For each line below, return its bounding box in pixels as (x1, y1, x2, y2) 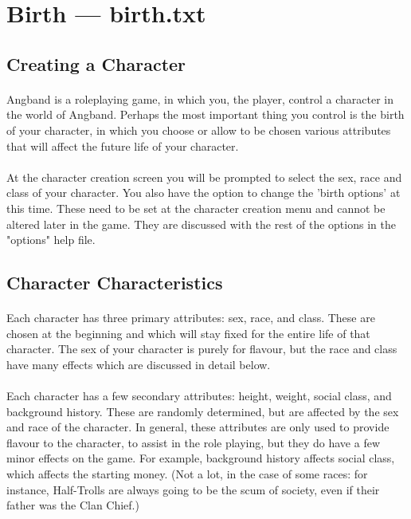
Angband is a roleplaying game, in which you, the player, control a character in (6, 90, 394, 107)
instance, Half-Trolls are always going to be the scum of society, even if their (6, 481, 380, 497)
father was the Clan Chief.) (6, 497, 139, 513)
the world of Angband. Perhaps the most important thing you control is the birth (6, 106, 405, 123)
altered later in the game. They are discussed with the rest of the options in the (6, 215, 396, 232)
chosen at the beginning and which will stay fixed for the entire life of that (6, 324, 370, 341)
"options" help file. (6, 231, 96, 248)
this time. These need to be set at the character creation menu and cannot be (6, 199, 386, 216)
